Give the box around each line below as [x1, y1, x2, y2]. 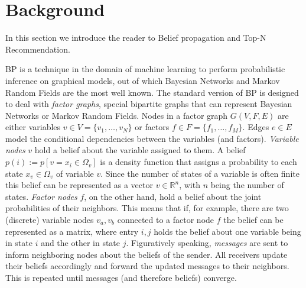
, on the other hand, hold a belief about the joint [84, 190, 262, 202]
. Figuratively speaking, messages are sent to [126, 237, 288, 249]
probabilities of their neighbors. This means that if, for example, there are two [5, 202, 289, 214]
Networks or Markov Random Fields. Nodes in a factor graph [5, 109, 228, 121]
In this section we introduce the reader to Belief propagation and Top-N [5, 31, 266, 44]
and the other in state [41, 237, 121, 249]
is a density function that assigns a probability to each [100, 156, 297, 168]
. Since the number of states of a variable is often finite [100, 167, 300, 179]
